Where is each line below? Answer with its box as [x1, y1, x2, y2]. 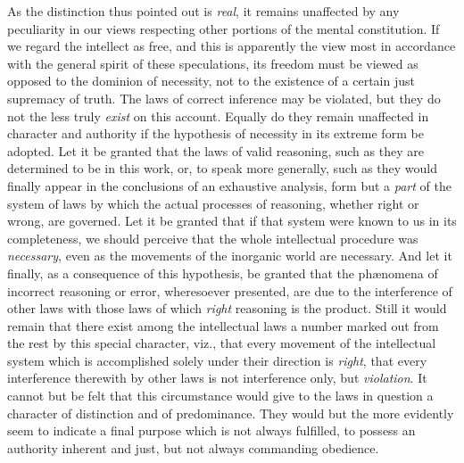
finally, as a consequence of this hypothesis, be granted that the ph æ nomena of [7, 263, 438, 282]
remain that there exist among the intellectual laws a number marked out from [7, 316, 439, 335]
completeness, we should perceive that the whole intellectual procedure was [7, 228, 418, 247]
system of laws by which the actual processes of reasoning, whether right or [7, 194, 419, 212]
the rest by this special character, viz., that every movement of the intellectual [7, 334, 436, 352]
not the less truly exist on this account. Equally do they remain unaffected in [7, 106, 429, 125]
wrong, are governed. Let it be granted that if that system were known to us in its [7, 211, 457, 230]
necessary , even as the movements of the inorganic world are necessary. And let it [7, 246, 452, 265]
